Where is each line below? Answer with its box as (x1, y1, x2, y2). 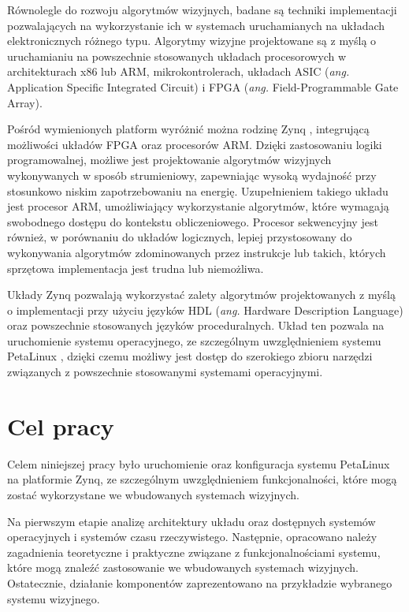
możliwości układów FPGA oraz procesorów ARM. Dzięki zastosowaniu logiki (7, 136, 382, 152)
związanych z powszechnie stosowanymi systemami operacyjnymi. (7, 364, 323, 380)
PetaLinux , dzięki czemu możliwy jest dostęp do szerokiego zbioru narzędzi (7, 348, 373, 364)
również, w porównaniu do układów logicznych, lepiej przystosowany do (7, 229, 352, 245)
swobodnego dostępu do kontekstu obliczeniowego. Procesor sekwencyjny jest (7, 213, 378, 229)
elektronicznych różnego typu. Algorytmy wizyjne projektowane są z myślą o (7, 32, 377, 49)
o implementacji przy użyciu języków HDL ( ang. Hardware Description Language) (7, 301, 403, 318)
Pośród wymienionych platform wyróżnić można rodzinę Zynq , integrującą (7, 121, 370, 137)
